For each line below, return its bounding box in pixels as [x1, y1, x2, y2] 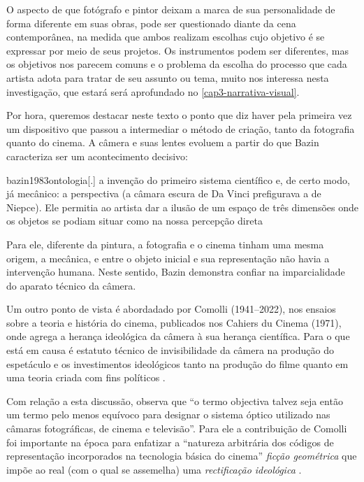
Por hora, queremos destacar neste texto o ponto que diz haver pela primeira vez [6, 108, 352, 122]
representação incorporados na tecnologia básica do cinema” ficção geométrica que [6, 448, 357, 463]
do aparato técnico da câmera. [6, 278, 136, 292]
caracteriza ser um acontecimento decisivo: [6, 148, 188, 163]
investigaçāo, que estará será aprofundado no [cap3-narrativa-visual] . [6, 84, 300, 99]
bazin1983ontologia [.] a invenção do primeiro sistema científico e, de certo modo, [6, 172, 350, 187]
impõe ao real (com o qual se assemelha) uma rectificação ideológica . [6, 462, 302, 476]
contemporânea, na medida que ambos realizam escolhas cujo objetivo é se [6, 29, 325, 44]
